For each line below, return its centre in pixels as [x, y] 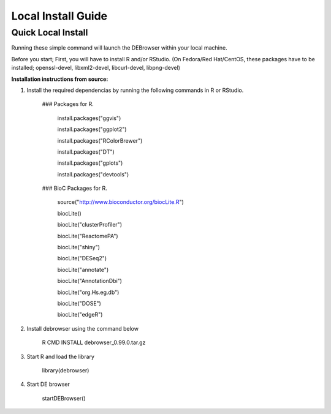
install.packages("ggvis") [89, 118]
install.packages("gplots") [90, 163]
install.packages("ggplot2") [92, 129]
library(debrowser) [66, 370]
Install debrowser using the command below [83, 328]
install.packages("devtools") [93, 174]
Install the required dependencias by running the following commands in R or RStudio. [135, 90]
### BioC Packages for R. [74, 188]
